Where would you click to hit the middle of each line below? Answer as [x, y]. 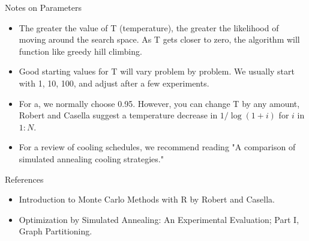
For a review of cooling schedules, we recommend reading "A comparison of [157, 147]
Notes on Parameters [43, 7]
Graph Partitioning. [55, 231]
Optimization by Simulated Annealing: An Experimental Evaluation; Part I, [159, 219]
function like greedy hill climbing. [80, 51]
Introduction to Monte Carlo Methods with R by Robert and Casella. [147, 199]
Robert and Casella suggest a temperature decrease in [118, 115]
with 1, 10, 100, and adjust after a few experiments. [114, 83]
